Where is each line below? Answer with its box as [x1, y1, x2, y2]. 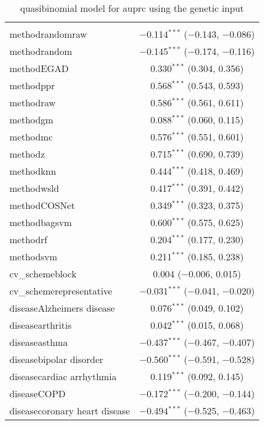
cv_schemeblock [9, 267, 77, 280]
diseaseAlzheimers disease [9, 301, 115, 315]
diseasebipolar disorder [9, 352, 104, 366]
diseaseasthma [9, 335, 68, 349]
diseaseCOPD [9, 387, 66, 400]
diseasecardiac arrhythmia [9, 370, 117, 383]
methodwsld [9, 181, 60, 195]
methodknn [9, 164, 57, 178]
